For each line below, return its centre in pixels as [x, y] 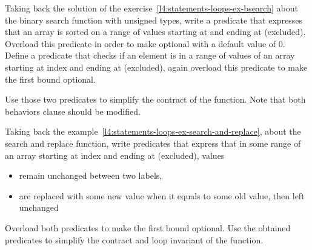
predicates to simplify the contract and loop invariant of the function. [134, 239]
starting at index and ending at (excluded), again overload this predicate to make [156, 67]
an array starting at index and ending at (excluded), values [115, 155]
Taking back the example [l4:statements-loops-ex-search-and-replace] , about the [153, 131]
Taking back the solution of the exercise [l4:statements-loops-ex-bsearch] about [151, 8]
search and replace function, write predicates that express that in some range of [153, 143]
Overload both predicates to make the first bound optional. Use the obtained [148, 227]
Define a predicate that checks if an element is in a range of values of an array [150, 55]
